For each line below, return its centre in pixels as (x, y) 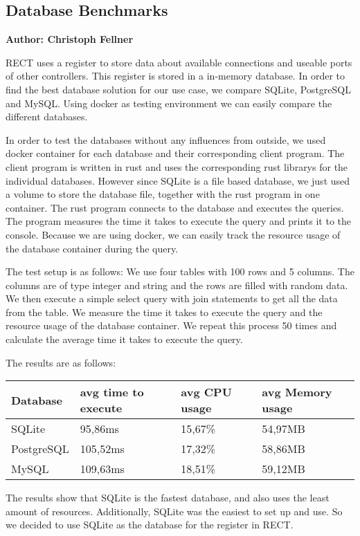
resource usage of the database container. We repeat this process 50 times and (171, 325)
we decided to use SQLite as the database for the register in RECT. (150, 525)
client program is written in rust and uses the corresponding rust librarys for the (177, 166)
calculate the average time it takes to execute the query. (124, 339)
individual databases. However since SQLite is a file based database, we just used (178, 180)
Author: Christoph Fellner (70, 39)
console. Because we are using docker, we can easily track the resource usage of (173, 234)
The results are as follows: (61, 362)
